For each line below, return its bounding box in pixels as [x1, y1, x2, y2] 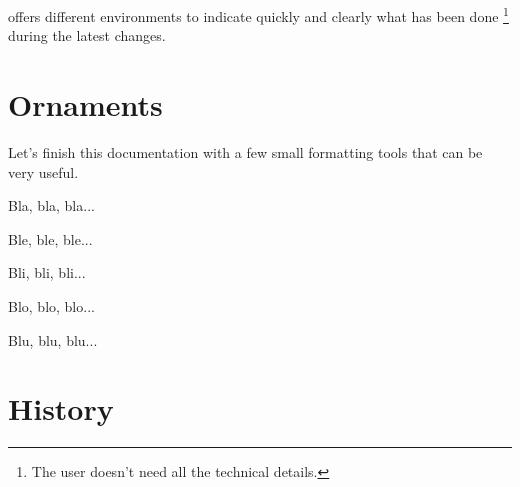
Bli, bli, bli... [8, 262, 86, 283]
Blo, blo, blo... [8, 295, 95, 316]
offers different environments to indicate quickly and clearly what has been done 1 [8, 3, 509, 26]
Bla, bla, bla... [8, 195, 95, 216]
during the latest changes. [8, 25, 166, 46]
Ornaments [8, 84, 163, 125]
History [8, 388, 114, 429]
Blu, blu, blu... [8, 329, 98, 350]
